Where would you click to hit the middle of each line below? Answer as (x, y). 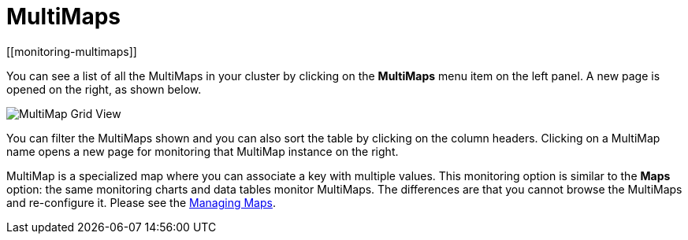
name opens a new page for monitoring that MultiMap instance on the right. (203, 151)
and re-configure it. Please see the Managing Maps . (141, 202)
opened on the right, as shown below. (104, 89)
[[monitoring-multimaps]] (72, 51)
